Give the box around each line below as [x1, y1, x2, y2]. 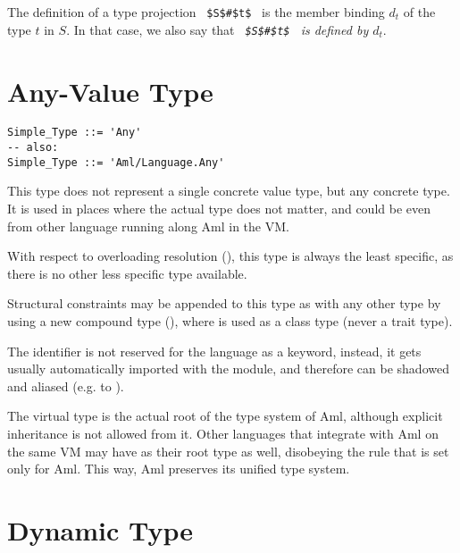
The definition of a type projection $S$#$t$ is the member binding [7, 3, 385, 21]
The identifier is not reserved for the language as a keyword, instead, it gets [7, 341, 422, 360]
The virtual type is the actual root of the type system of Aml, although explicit [7, 406, 443, 425]
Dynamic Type [7, 511, 194, 548]
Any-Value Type [7, 72, 213, 109]
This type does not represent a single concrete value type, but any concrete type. [7, 181, 450, 200]
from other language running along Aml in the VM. [7, 216, 289, 235]
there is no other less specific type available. [7, 264, 247, 282]
